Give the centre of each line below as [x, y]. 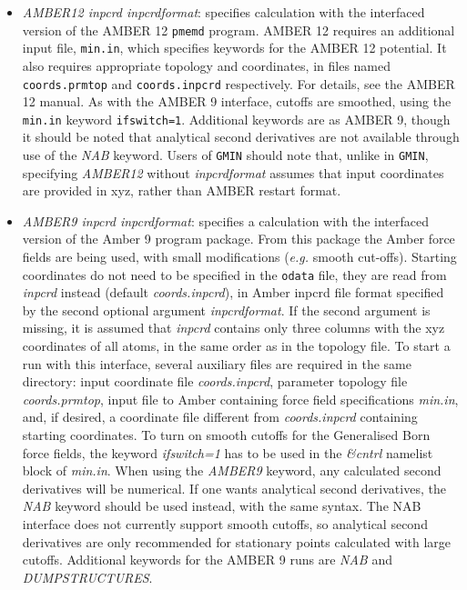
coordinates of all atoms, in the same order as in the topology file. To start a [236, 346]
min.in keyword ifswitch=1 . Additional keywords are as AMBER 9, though [236, 119]
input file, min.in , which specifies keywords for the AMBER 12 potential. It [234, 48]
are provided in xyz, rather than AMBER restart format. [182, 190]
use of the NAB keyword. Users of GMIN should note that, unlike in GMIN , [225, 155]
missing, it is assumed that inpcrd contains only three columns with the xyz [233, 328]
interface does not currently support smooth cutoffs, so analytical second [225, 524]
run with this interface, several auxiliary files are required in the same [217, 363]
